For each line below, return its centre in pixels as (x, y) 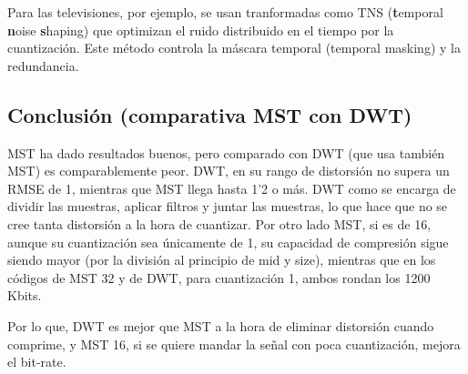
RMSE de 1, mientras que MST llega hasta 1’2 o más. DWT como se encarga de (232, 188)
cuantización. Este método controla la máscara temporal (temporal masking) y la (234, 48)
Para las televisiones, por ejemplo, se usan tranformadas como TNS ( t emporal (225, 12)
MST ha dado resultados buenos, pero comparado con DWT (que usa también (226, 152)
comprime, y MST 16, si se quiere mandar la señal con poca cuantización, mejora (234, 344)
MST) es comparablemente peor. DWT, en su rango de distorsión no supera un (229, 171)
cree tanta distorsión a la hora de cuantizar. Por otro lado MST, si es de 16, (219, 223)
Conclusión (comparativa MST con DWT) (210, 114)
